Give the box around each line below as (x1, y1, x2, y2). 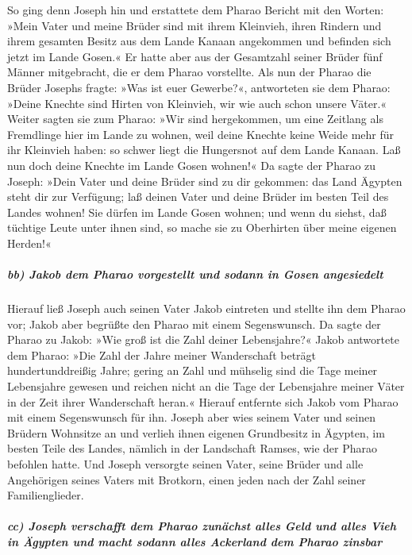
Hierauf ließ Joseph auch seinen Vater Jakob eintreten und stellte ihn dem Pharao (7, 300, 406, 317)
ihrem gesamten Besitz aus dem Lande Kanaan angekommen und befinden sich (7, 33, 391, 49)
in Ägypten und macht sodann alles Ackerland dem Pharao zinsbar (7, 533, 383, 549)
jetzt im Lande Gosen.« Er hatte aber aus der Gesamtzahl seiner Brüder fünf (7, 48, 383, 64)
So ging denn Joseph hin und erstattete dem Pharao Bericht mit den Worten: (7, 2, 384, 17)
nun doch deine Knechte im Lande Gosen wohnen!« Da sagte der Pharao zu (7, 156, 376, 173)
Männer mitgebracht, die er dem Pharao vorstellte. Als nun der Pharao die (7, 64, 372, 80)
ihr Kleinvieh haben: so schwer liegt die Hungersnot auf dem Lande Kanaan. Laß (7, 141, 401, 158)
